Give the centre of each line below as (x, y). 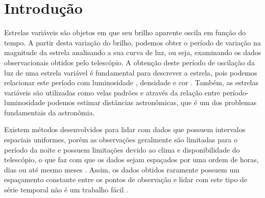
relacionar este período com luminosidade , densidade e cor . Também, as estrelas (131, 82)
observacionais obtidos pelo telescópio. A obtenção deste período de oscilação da (129, 62)
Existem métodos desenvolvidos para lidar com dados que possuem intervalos (125, 129)
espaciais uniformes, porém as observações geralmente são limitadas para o (121, 140)
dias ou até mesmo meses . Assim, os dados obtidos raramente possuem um (122, 169)
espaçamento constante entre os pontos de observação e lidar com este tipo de (126, 179)
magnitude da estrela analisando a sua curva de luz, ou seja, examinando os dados (133, 52)
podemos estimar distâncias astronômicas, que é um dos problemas (152, 102)
